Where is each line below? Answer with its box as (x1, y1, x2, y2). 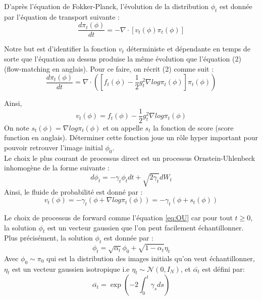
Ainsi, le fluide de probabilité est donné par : (4, 186, 143, 197)
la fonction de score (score (153, 122, 234, 133)
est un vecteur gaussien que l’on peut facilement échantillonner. (47, 222, 244, 232)
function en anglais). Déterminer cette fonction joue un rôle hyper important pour (4, 132, 258, 143)
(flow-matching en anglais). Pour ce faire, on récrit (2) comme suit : (4, 63, 214, 74)
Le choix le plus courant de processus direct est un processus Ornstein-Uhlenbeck (4, 152, 255, 163)
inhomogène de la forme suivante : (4, 162, 110, 173)
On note (4, 122, 29, 133)
